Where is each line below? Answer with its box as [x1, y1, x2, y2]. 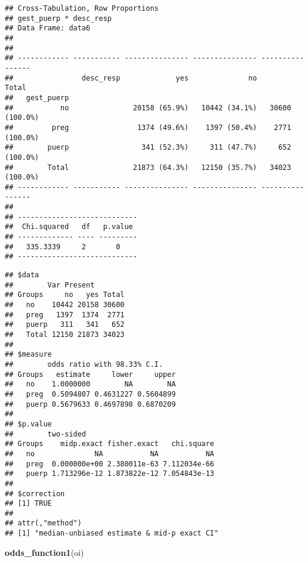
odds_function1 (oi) [5, 546, 84, 558]
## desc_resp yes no [5, 73, 257, 82]
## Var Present [5, 280, 95, 289]
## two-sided [5, 429, 87, 438]
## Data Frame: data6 [5, 24, 91, 33]
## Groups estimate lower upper [5, 370, 176, 379]
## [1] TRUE [5, 499, 52, 508]
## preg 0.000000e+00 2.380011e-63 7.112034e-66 [5, 459, 214, 468]
